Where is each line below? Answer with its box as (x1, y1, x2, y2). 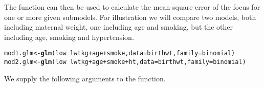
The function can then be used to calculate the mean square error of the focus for (4, 2, 260, 12)
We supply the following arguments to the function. (4, 73, 166, 83)
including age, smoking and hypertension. (4, 31, 134, 42)
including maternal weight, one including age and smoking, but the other (4, 21, 233, 32)
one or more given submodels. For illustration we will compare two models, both (4, 11, 256, 22)
